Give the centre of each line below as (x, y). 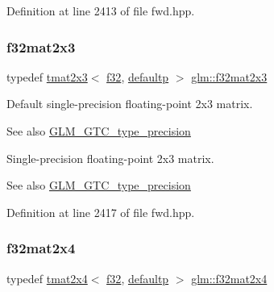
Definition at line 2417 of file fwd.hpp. (101, 212)
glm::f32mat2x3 (229, 76)
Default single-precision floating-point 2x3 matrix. (130, 104)
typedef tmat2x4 (47, 278)
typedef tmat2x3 (47, 76)
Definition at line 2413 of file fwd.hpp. (101, 10)
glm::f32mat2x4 (229, 278)
